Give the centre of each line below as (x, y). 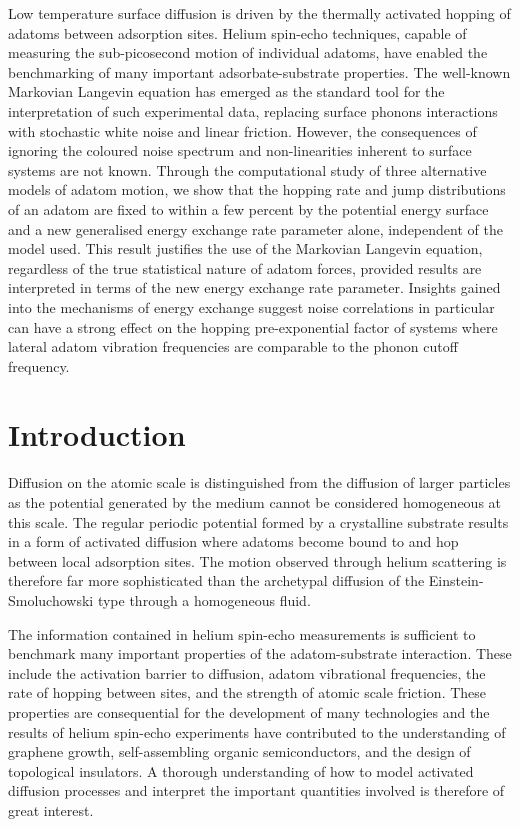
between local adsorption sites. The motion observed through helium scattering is (257, 560)
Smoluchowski (51, 599)
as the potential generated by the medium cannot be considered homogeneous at (255, 502)
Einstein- (456, 580)
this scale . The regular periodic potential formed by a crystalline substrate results (258, 521)
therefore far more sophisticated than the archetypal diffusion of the (216, 580)
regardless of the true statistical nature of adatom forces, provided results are (245, 267)
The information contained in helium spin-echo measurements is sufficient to (242, 633)
